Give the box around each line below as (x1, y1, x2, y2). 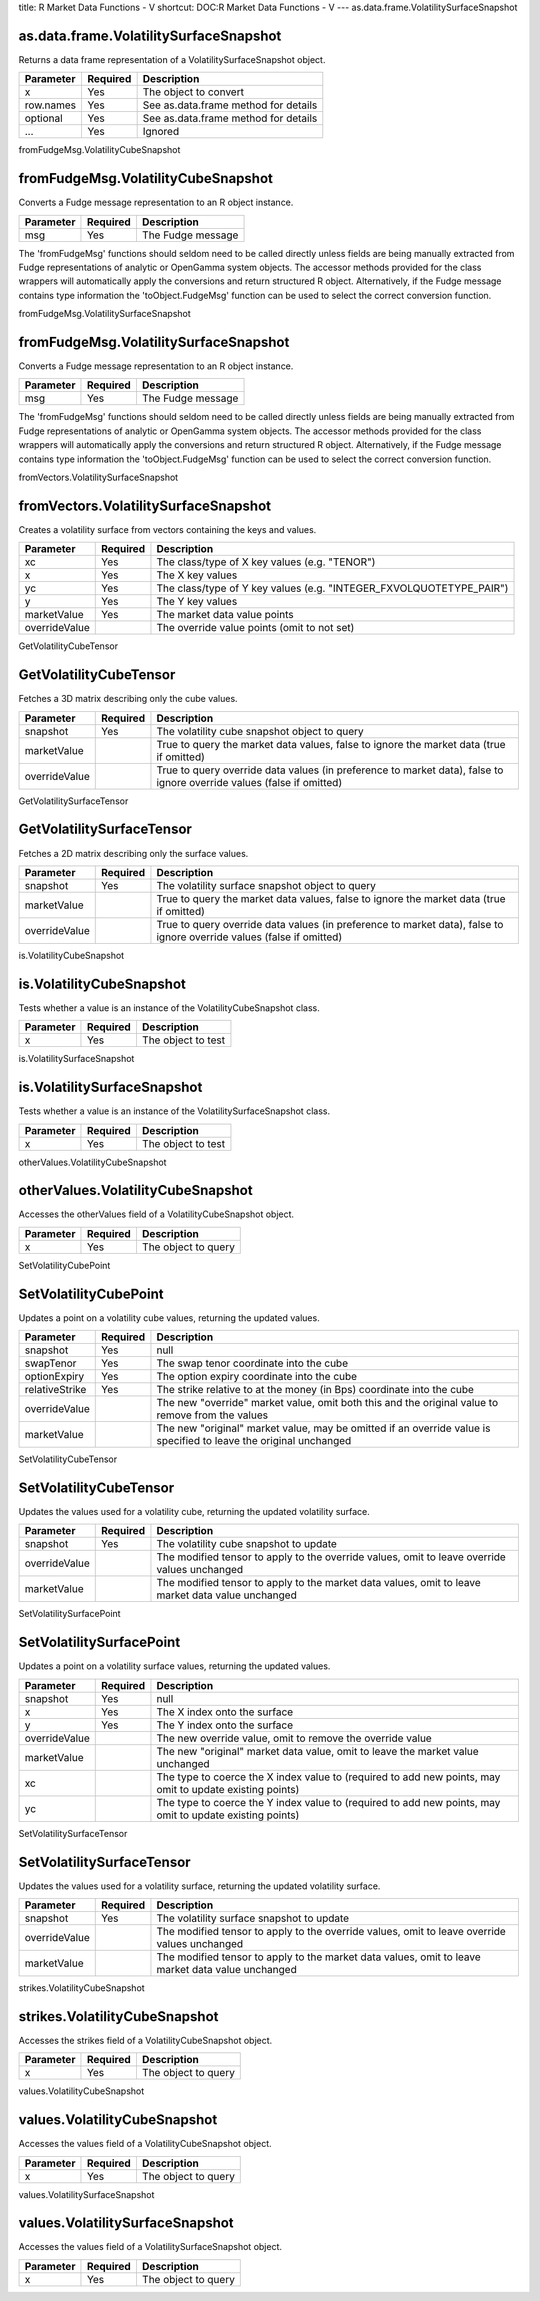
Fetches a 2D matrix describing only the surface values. (18, 847, 249, 859)
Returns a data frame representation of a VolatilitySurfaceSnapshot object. (18, 53, 326, 65)
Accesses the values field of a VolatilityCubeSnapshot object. (18, 2138, 272, 2150)
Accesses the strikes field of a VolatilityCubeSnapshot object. (18, 2034, 273, 2046)
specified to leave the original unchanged (156, 1434, 352, 1448)
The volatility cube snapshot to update (156, 1537, 337, 1551)
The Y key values (156, 595, 238, 609)
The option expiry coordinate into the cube (156, 1370, 358, 1384)
